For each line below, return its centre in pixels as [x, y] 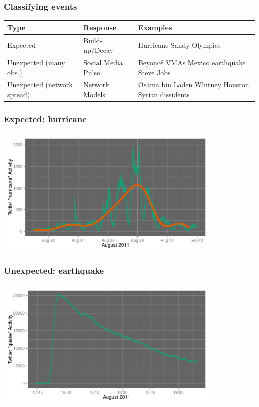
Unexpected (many [36, 62]
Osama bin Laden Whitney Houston [194, 85]
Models [94, 95]
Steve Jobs [154, 72]
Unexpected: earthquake [54, 271]
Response [100, 27]
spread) [19, 95]
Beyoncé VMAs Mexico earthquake [192, 62]
